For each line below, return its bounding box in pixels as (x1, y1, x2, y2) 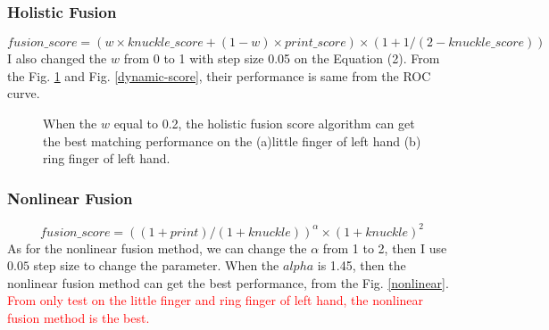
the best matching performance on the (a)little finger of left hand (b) (43, 131, 421, 150)
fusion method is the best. (7, 308, 150, 326)
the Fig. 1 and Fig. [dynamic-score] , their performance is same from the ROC (7, 66, 431, 85)
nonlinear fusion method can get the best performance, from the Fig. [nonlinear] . (7, 273, 449, 292)
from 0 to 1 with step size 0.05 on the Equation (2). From (123, 49, 440, 68)
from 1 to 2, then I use (322, 238, 447, 257)
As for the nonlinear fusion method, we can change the (7, 238, 307, 257)
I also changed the (7, 49, 107, 68)
